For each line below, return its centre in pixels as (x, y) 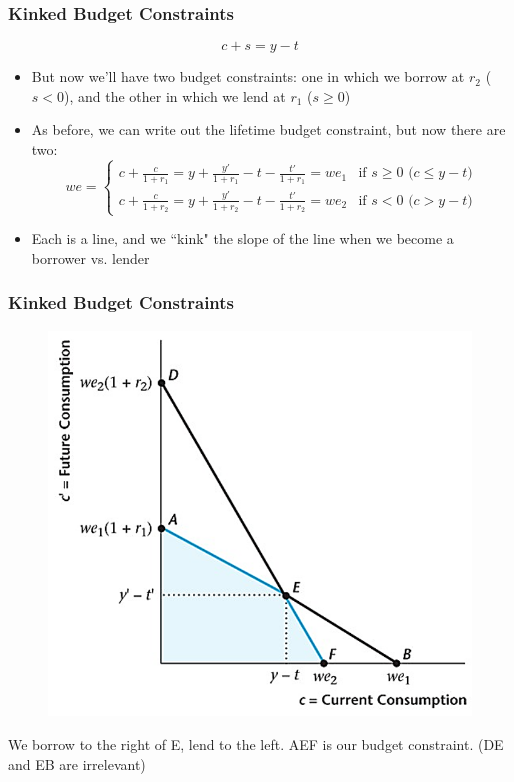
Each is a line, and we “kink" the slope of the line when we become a (242, 238)
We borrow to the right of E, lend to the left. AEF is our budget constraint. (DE (256, 744)
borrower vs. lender (90, 257)
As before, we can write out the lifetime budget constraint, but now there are (268, 129)
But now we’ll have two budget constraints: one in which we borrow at (248, 76)
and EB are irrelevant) (77, 763)
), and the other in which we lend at (175, 95)
